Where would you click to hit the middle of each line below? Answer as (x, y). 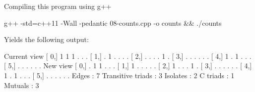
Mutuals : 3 (22, 85)
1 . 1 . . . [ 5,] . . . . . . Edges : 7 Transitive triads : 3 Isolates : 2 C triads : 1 (119, 75)
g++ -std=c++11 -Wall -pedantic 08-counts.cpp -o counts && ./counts (113, 23)
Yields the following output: (46, 39)
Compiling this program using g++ (58, 6)
